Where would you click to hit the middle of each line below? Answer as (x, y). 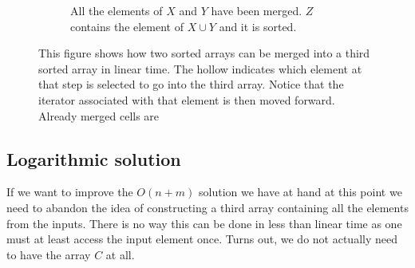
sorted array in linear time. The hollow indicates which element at (200, 68)
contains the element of (127, 26)
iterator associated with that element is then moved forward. (187, 99)
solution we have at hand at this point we (300, 192)
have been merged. (257, 10)
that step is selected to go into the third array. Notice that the (191, 84)
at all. (120, 254)
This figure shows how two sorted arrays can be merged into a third (204, 53)
